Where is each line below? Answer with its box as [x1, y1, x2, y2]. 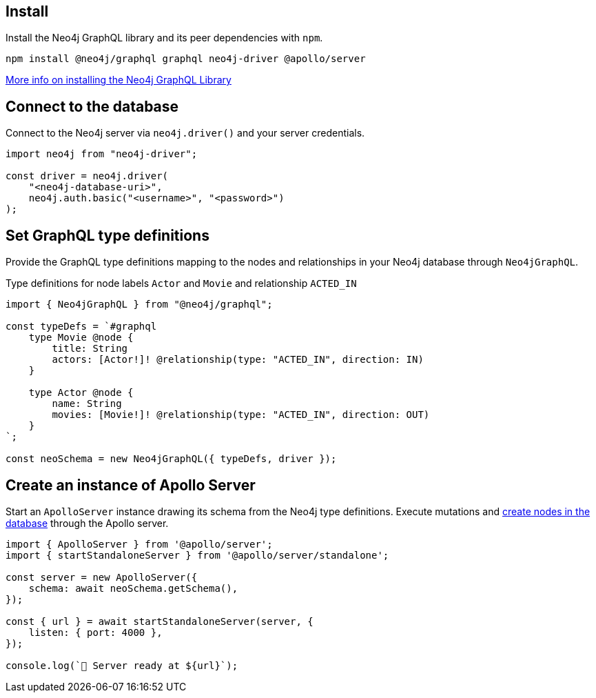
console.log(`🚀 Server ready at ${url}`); [6, 659, 238, 671]
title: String [52, 343, 128, 355]
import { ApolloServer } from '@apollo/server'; [6, 538, 273, 550]
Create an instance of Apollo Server [6, 476, 256, 494]
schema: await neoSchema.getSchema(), [28, 582, 238, 594]
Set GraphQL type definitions [6, 226, 209, 244]
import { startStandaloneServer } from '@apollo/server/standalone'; [6, 549, 389, 561]
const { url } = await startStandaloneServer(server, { [6, 615, 314, 627]
